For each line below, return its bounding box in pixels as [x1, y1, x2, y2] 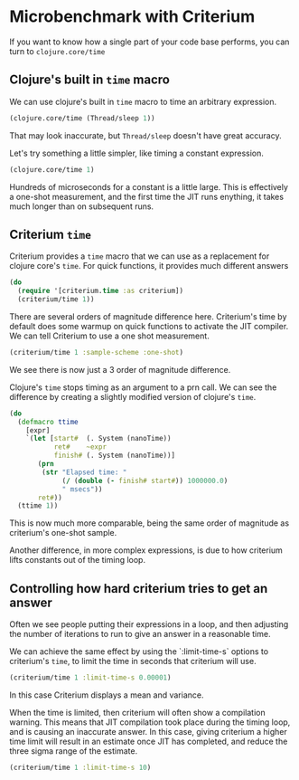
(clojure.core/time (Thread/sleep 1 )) [9, 113, 155, 123]
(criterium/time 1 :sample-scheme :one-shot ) [9, 347, 183, 357]
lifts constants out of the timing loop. [9, 555, 146, 566]
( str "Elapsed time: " [42, 468, 127, 477]
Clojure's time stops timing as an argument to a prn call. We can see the [9, 382, 277, 393]
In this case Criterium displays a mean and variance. [9, 690, 204, 700]
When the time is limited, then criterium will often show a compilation [9, 708, 266, 718]
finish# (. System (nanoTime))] [53, 451, 176, 461]
